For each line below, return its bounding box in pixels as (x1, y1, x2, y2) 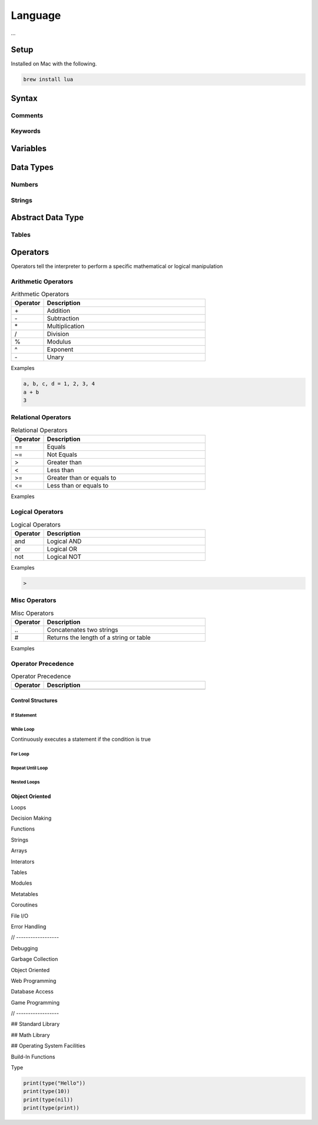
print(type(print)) (23, 1104, 79, 1111)
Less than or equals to (47, 482, 109, 490)
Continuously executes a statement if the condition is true (11, 735, 151, 743)
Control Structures (11, 696, 58, 704)
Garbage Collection (11, 956, 58, 963)
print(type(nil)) (23, 1096, 74, 1103)
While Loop (11, 726, 35, 732)
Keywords (11, 127, 41, 135)
